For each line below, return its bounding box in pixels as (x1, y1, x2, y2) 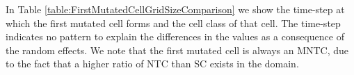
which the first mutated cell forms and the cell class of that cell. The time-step (6, 15, 341, 30)
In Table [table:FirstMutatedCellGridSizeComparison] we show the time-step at (6, 2, 345, 16)
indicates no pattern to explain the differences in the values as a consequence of (6, 29, 344, 44)
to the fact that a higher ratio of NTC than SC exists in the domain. (6, 56, 299, 71)
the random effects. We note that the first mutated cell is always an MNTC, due (6, 42, 349, 57)
